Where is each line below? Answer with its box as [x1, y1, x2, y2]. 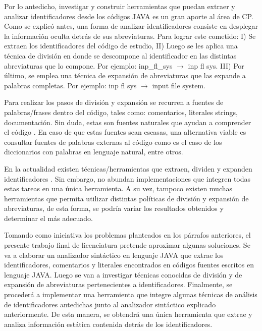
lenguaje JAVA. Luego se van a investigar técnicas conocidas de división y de [4, 269, 242, 280]
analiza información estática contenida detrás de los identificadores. [4, 318, 213, 329]
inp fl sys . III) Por [188, 60, 244, 71]
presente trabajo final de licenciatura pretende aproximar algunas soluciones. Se [4, 240, 250, 250]
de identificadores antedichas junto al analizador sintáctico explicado [4, 299, 216, 309]
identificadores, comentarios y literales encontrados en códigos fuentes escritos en [4, 259, 254, 270]
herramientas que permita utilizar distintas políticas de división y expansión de [4, 193, 249, 203]
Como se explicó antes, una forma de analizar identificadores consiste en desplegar [4, 21, 258, 31]
